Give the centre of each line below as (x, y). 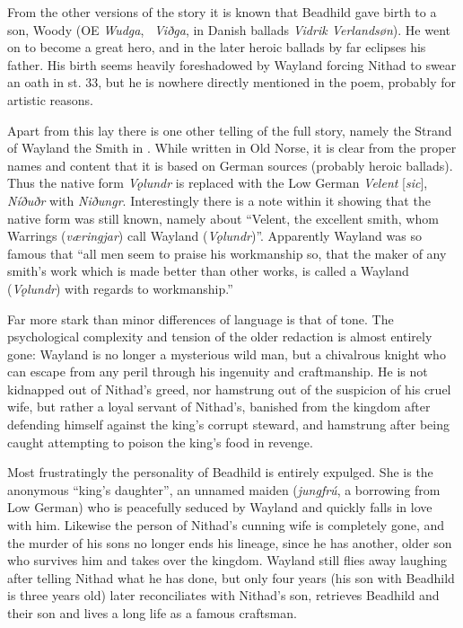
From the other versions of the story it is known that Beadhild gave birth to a (222, 12)
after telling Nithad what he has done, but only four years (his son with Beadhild (231, 577)
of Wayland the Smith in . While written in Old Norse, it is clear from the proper (232, 148)
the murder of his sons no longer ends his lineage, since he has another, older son (230, 542)
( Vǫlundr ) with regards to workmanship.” (120, 288)
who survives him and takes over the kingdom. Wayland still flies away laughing (227, 560)
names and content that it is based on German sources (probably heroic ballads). (230, 165)
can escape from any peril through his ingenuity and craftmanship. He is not (218, 371)
